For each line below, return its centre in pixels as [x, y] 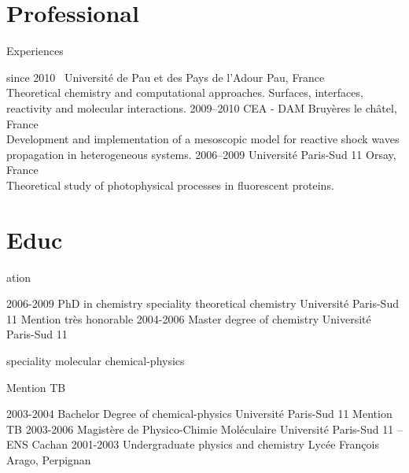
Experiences [35, 51]
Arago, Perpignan [49, 459]
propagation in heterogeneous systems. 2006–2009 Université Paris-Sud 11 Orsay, [201, 154]
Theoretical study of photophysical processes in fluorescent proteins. [170, 185]
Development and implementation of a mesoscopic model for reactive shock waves [203, 139]
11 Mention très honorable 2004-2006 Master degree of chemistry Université [189, 318]
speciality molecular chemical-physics [96, 360]
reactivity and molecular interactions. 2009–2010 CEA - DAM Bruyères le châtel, [202, 107]
